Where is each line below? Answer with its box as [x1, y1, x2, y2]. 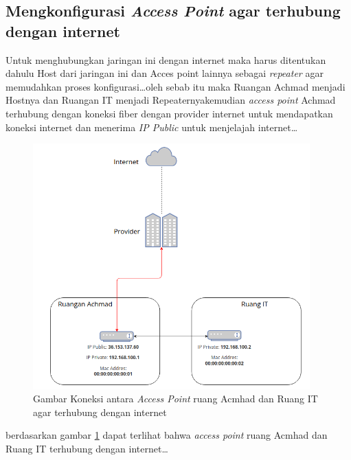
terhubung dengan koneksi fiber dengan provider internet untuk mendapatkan [5, 106, 333, 120]
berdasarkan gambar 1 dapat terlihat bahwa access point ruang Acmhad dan [5, 428, 328, 442]
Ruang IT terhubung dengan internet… [5, 441, 168, 455]
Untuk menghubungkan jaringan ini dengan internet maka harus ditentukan [5, 52, 326, 67]
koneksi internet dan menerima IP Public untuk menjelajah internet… [5, 119, 298, 134]
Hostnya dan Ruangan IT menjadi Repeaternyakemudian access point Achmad [5, 93, 336, 107]
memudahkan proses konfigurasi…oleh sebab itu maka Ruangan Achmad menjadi [5, 79, 346, 93]
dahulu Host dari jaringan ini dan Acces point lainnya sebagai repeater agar [5, 66, 324, 80]
